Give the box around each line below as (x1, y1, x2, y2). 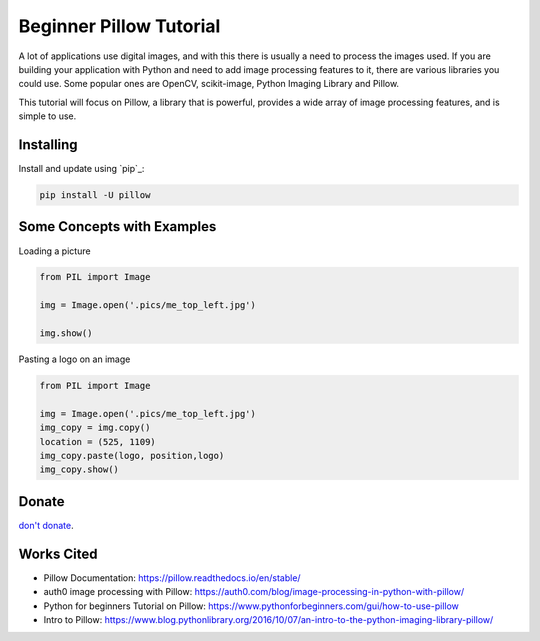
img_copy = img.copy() (39, 422, 151, 434)
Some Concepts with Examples (18, 218, 217, 235)
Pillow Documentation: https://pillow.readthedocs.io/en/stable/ (43, 571, 301, 584)
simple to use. (18, 110, 77, 122)
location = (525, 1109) (39, 436, 157, 447)
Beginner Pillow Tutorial (18, 15, 221, 37)
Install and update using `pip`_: (18, 163, 145, 175)
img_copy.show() (39, 464, 120, 475)
